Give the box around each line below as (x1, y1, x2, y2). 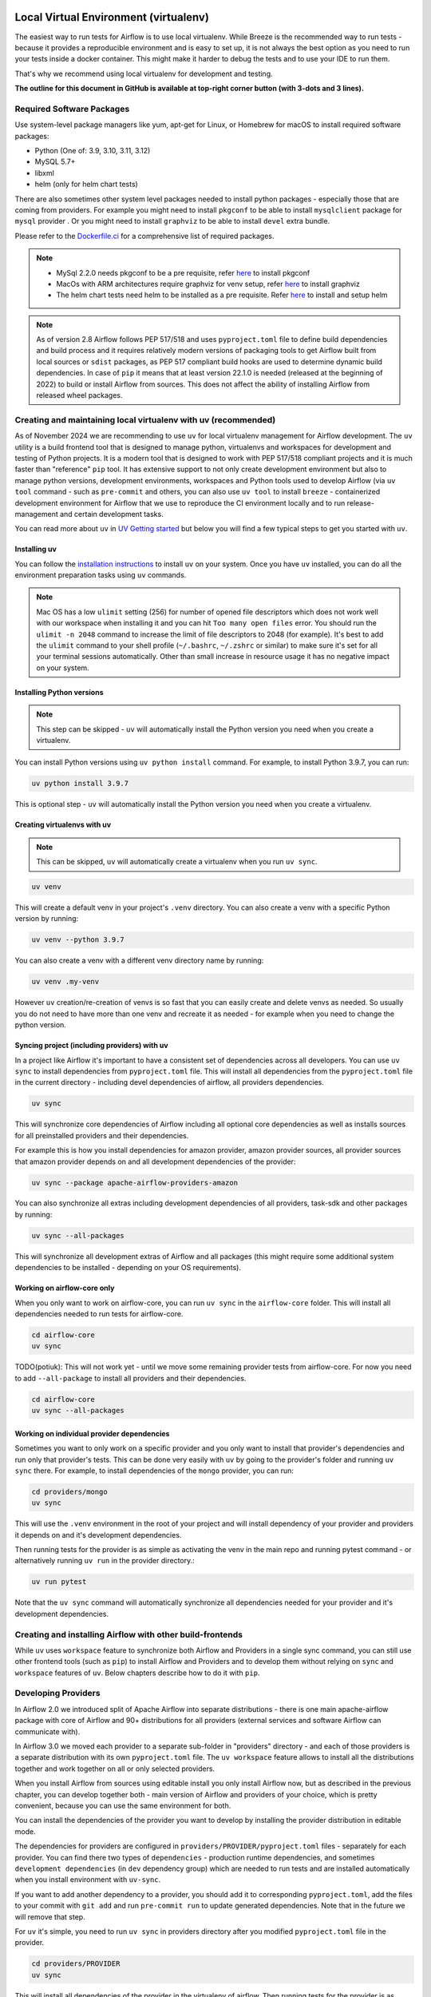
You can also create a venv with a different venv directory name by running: (14, 955, 264, 966)
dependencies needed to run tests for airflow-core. (14, 1309, 184, 1319)
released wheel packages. (36, 391, 123, 400)
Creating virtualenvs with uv (14, 820, 112, 830)
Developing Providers (14, 1688, 101, 1699)
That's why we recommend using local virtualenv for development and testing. (14, 69, 273, 78)
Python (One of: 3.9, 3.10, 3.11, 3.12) (34, 146, 151, 155)
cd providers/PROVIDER (31, 1959, 121, 1968)
